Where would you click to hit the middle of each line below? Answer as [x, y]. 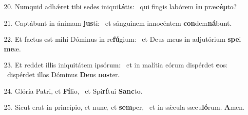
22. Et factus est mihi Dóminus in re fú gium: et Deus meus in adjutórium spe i [123, 39]
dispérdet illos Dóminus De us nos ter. [63, 74]
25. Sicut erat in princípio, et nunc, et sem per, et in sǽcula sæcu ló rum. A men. [124, 107]
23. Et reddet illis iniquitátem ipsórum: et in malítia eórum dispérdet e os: [116, 65]
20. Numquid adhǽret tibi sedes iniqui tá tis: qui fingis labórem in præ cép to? [120, 6]
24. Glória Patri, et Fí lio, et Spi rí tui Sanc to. [73, 90]
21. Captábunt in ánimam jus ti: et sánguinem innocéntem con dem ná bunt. [118, 23]
